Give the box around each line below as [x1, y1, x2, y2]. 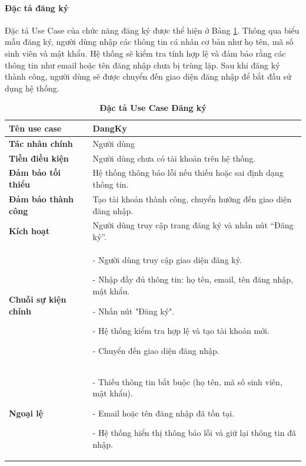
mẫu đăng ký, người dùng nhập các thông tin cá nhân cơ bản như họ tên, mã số [5, 35, 294, 48]
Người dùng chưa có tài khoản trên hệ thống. [92, 152, 256, 164]
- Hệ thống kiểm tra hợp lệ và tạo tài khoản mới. [92, 324, 270, 337]
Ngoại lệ [9, 406, 44, 419]
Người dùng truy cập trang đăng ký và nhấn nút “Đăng [92, 219, 294, 231]
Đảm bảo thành [9, 192, 74, 205]
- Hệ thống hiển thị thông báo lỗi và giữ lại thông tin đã [92, 426, 296, 439]
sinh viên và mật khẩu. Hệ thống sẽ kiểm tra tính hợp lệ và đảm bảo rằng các [5, 47, 286, 59]
